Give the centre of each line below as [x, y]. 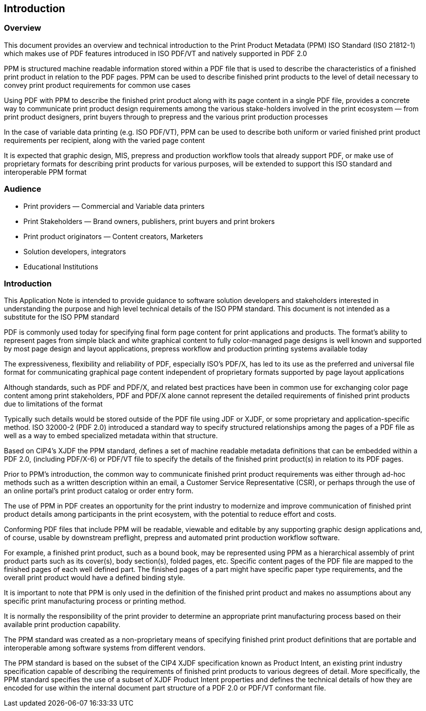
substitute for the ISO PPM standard [62, 317]
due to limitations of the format [53, 404]
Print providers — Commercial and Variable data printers [114, 206]
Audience [23, 189]
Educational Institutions [61, 266]
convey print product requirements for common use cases [97, 85]
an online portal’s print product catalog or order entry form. [99, 491]
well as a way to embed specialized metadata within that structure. [111, 436]
